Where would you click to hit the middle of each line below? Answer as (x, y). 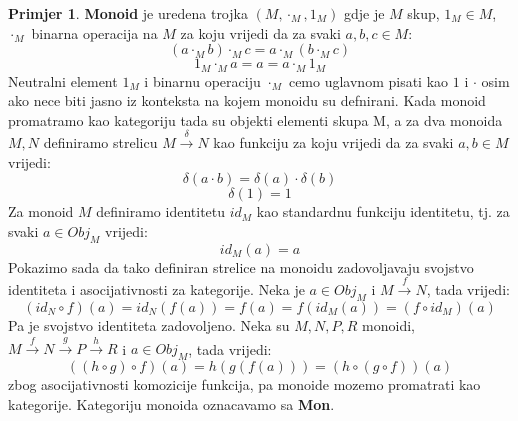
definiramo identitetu (161, 211)
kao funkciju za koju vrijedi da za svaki (333, 142)
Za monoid (41, 211)
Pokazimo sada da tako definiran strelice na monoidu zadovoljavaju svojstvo (241, 266)
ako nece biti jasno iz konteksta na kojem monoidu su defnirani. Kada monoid (247, 100)
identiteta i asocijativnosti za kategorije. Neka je (156, 289)
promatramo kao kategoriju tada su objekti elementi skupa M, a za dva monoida (255, 119)
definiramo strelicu (100, 142)
